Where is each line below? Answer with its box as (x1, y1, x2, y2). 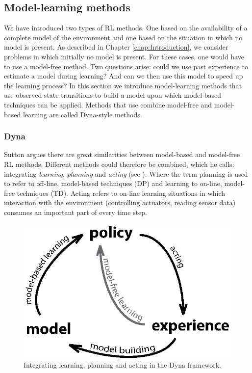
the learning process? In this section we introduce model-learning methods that (4, 80, 242, 90)
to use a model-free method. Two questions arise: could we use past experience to (4, 61, 248, 71)
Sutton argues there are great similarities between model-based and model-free (4, 149, 240, 160)
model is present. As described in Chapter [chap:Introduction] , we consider (4, 42, 228, 52)
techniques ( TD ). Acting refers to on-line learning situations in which (17, 187, 226, 198)
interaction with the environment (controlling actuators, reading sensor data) (4, 197, 236, 208)
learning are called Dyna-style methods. (23, 109, 142, 119)
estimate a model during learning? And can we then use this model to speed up (4, 71, 243, 81)
